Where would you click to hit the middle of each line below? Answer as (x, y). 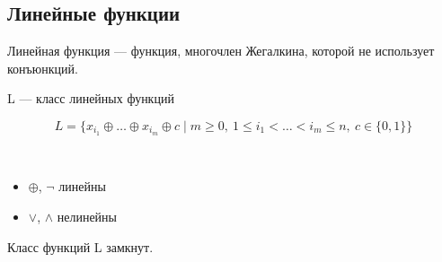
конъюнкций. (43, 68)
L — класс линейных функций (91, 98)
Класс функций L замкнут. (80, 246)
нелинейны (87, 217)
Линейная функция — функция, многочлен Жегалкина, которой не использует (221, 51)
